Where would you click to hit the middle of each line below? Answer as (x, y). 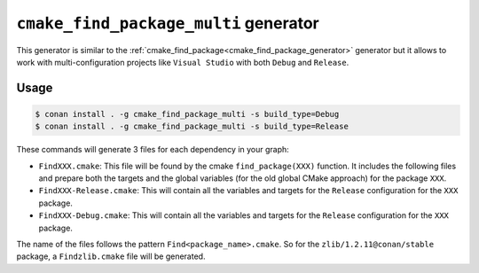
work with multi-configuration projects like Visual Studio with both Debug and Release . (183, 62)
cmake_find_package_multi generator (168, 23)
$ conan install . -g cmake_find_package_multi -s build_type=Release (192, 127)
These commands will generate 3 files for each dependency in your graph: (153, 150)
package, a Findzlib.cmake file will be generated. (111, 256)
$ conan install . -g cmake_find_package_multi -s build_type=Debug (187, 114)
